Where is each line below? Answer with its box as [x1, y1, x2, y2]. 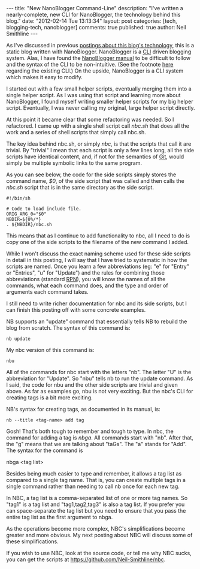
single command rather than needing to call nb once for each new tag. [6, 483, 180, 490]
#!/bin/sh [6, 195, 31, 201]
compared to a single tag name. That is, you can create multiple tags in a [6, 477, 186, 483]
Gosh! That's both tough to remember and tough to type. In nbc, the [6, 427, 174, 435]
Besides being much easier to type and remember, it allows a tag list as [6, 470, 182, 477]
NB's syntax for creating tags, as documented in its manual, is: [6, 406, 160, 413]
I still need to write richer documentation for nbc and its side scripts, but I [6, 300, 187, 307]
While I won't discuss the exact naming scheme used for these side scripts [6, 250, 191, 257]
